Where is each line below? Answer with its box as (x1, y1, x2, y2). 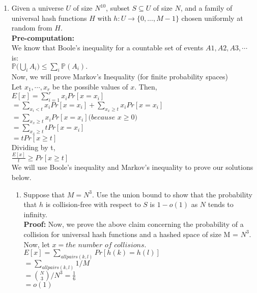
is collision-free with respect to (45, 199, 141, 210)
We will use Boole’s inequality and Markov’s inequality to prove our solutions (11, 162, 253, 172)
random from (11, 22, 52, 33)
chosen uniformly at (181, 12, 243, 23)
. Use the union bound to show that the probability (92, 189, 252, 199)
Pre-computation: (11, 32, 74, 43)
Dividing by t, (11, 141, 55, 152)
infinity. (23, 209, 47, 219)
